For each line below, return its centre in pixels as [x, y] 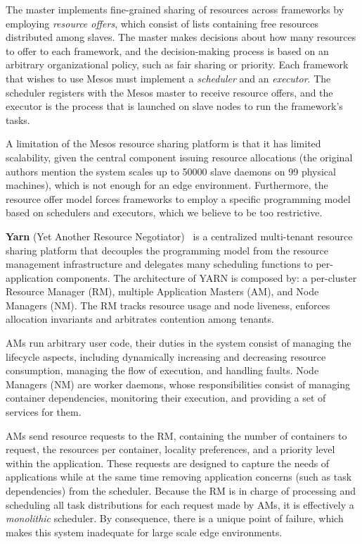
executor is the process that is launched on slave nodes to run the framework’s [174, 106]
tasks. [18, 119]
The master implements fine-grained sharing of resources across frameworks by [175, 9]
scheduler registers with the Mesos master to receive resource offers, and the [169, 92]
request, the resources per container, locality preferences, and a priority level [170, 449]
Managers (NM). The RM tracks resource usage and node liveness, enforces [168, 305]
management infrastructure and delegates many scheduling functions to [159, 264]
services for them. [44, 412]
